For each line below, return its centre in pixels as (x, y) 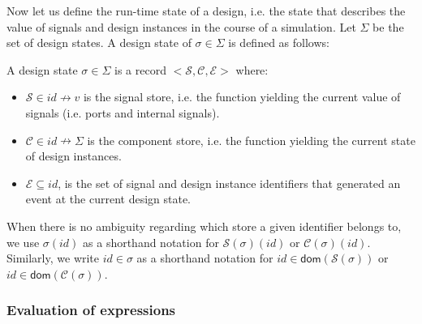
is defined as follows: (279, 43)
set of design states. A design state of (99, 43)
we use (23, 242)
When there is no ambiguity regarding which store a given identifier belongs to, (204, 226)
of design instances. (73, 156)
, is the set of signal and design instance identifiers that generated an (229, 183)
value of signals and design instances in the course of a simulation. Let (181, 26)
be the (388, 26)
